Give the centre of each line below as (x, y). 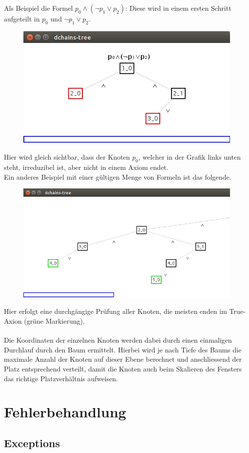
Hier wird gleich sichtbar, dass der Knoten (67, 157)
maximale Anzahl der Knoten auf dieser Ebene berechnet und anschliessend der (123, 359)
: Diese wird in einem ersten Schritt (178, 8)
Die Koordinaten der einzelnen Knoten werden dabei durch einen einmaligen (118, 340)
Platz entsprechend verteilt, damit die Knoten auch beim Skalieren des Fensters (123, 369)
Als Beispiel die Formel (38, 8)
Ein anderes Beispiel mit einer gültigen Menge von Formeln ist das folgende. (118, 176)
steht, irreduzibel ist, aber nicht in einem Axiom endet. (86, 167)
